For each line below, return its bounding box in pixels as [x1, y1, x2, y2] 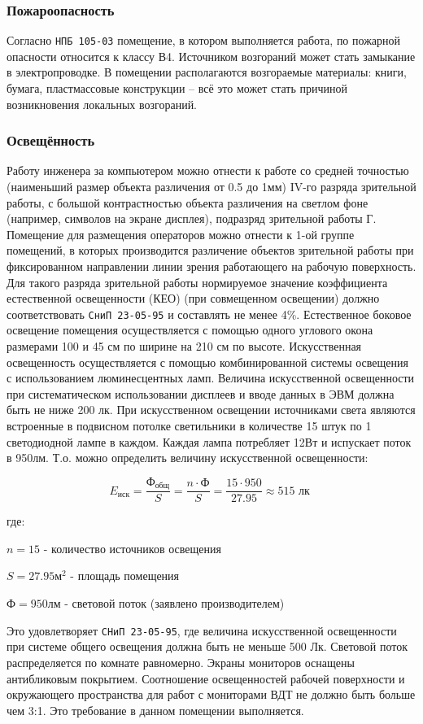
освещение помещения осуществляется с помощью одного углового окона [7, 321, 373, 338]
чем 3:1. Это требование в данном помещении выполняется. [7, 701, 304, 718]
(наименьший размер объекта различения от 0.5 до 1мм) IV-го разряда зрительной [7, 178, 416, 195]
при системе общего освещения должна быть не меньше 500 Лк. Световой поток [7, 638, 408, 655]
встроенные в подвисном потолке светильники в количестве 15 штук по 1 [7, 417, 372, 434]
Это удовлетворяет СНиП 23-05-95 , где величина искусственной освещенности [7, 622, 397, 639]
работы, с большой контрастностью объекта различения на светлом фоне [7, 194, 368, 211]
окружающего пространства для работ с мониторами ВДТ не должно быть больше [7, 686, 416, 703]
